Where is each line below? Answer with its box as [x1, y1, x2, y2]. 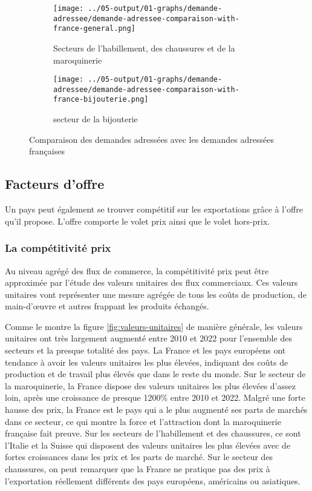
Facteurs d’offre [5, 174, 105, 193]
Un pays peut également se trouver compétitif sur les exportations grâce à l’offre [5, 203, 303, 216]
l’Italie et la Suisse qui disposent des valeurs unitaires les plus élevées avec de [5, 438, 291, 451]
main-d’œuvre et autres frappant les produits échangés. [5, 300, 209, 312]
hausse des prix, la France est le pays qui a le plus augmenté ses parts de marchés [5, 403, 308, 416]
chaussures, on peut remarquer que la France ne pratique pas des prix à [5, 463, 270, 475]
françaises [29, 145, 65, 157]
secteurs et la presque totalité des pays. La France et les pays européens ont [5, 344, 286, 357]
